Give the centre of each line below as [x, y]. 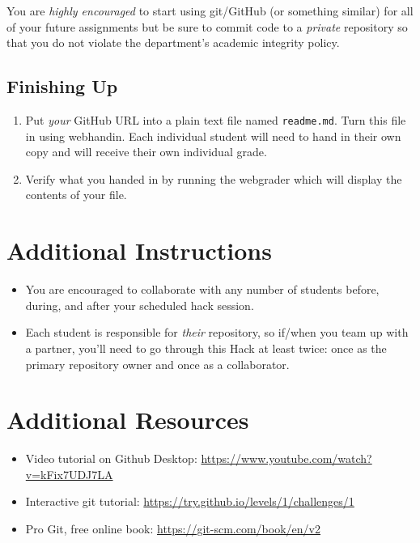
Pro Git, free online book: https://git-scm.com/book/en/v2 [173, 529]
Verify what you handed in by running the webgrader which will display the [214, 178]
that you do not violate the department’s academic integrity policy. [173, 42]
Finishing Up [62, 86]
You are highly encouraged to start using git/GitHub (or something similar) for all [210, 11]
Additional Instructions [139, 250]
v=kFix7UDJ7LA [69, 474]
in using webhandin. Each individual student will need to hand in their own [213, 136]
